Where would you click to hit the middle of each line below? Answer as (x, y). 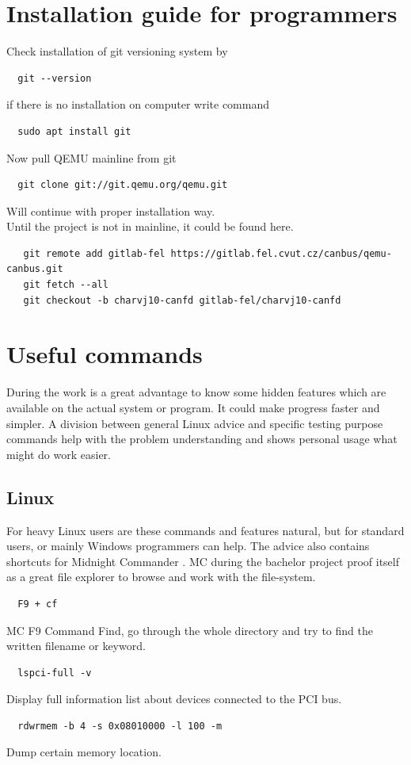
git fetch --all (66, 285)
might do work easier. (59, 454)
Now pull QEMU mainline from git (91, 157)
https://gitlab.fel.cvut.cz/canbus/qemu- (281, 253)
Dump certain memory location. (84, 752)
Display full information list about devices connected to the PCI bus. (174, 699)
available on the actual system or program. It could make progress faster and (193, 407)
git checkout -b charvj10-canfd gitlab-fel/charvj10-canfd (182, 300)
